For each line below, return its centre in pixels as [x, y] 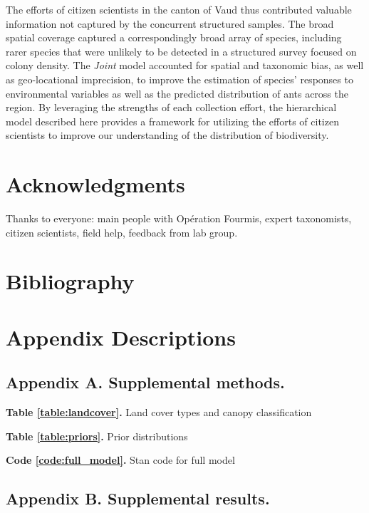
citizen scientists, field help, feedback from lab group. [122, 232]
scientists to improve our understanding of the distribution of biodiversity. [167, 135]
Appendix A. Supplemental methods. [145, 382]
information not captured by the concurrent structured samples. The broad [170, 23]
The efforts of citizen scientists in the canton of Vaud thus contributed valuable [179, 9]
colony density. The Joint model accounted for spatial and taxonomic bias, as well [185, 65]
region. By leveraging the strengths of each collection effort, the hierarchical [171, 107]
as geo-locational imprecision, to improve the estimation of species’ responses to [180, 79]
